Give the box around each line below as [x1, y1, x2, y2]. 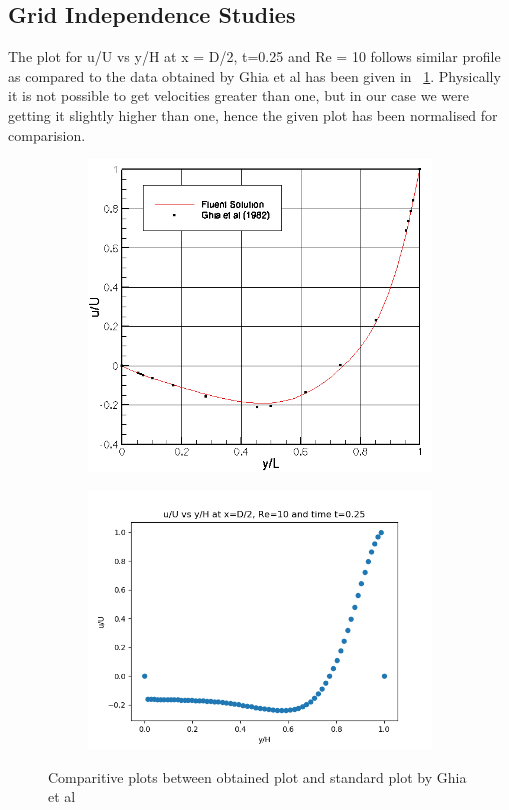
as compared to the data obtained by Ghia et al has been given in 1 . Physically [8, 65, 501, 86]
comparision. [8, 124, 86, 145]
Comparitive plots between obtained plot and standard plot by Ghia [48, 766, 467, 787]
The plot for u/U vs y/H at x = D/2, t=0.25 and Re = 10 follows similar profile [8, 46, 501, 67]
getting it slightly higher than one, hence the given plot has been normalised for [8, 104, 498, 125]
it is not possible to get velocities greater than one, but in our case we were [8, 85, 469, 106]
